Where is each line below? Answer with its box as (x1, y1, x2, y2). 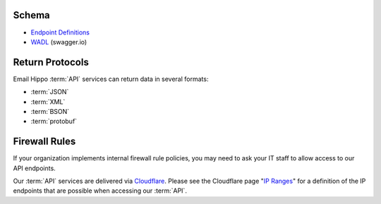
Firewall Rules (13, 136, 76, 148)
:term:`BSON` (30, 107, 70, 115)
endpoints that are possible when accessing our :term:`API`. (13, 186, 187, 195)
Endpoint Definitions (30, 28, 90, 37)
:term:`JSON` (30, 88, 69, 96)
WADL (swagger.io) (30, 37, 87, 46)
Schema (13, 9, 51, 21)
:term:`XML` (30, 97, 66, 106)
